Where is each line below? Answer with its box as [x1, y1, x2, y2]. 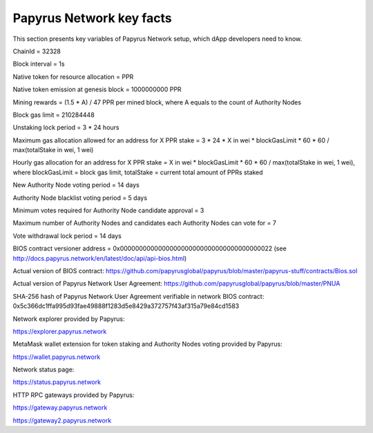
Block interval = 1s [12, 59, 65, 68]
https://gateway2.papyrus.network [12, 416, 112, 425]
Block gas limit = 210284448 [12, 111, 95, 119]
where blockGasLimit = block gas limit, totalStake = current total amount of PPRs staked [12, 168, 263, 176]
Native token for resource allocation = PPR [12, 73, 134, 81]
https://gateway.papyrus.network [12, 403, 108, 412]
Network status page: [12, 365, 75, 374]
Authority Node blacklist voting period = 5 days [12, 194, 148, 202]
